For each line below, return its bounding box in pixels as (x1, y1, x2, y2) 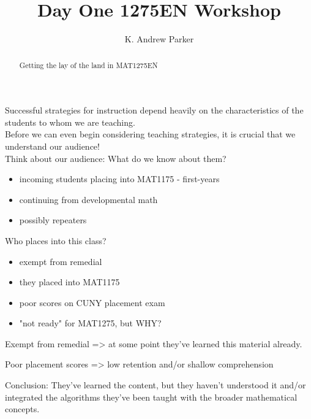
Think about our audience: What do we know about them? (5, 152, 227, 164)
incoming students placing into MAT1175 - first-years (19, 172, 220, 185)
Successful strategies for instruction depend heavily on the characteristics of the (5, 104, 304, 117)
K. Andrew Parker (124, 33, 194, 45)
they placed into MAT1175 (19, 275, 120, 288)
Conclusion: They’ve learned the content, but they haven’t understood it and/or (5, 379, 306, 391)
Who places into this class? (5, 234, 107, 247)
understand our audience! (5, 139, 100, 152)
